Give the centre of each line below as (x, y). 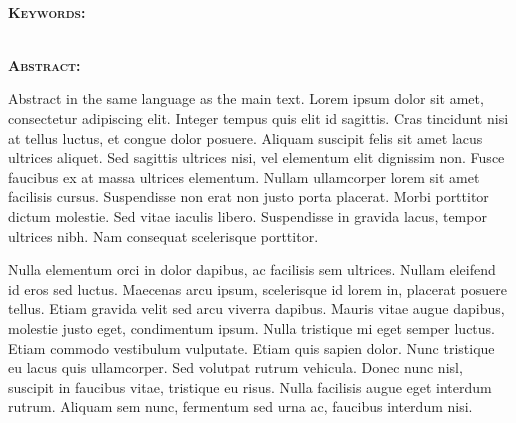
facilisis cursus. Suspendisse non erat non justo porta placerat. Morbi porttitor (248, 196)
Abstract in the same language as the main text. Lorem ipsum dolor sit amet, (246, 98)
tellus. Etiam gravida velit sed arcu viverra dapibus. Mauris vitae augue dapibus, (256, 308)
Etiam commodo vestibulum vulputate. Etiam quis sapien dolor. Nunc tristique (251, 347)
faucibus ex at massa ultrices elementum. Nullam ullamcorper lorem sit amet (244, 176)
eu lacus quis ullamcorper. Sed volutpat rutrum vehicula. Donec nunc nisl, (235, 367)
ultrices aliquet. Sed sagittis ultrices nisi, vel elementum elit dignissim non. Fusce (256, 157)
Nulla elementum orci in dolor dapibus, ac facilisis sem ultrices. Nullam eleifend (252, 269)
